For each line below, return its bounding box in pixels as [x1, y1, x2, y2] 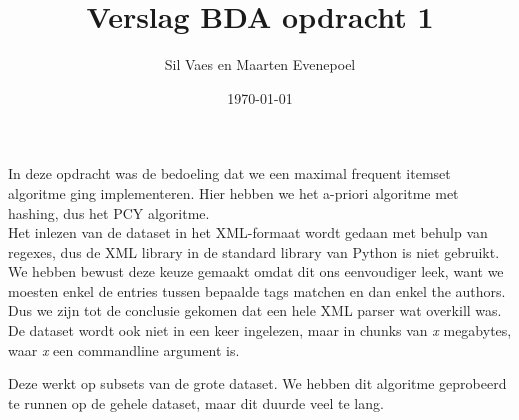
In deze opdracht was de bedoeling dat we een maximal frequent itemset [8, 163, 451, 184]
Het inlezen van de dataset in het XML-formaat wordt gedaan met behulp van [8, 222, 488, 243]
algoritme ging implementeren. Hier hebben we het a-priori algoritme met [8, 182, 459, 203]
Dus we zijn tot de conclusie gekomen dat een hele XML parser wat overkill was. [8, 300, 502, 321]
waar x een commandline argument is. [8, 339, 240, 360]
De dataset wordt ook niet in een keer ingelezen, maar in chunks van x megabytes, [8, 320, 512, 341]
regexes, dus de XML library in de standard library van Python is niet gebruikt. [8, 241, 500, 262]
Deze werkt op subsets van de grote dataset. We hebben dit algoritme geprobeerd [8, 373, 507, 394]
